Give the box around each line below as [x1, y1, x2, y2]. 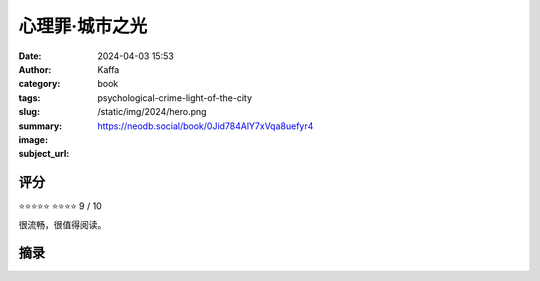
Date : [18, 50, 42, 62]
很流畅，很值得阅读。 [18, 218, 107, 230]
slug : [18, 106, 40, 118]
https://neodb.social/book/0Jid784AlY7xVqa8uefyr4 [97, 120, 314, 132]
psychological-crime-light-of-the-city [97, 91, 253, 104]
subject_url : [18, 148, 70, 160]
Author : [18, 63, 52, 75]
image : [18, 133, 49, 145]
